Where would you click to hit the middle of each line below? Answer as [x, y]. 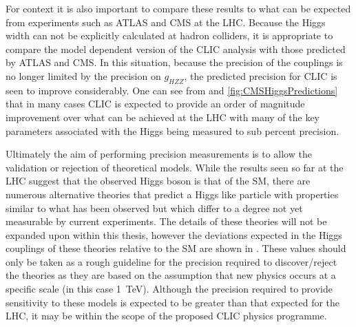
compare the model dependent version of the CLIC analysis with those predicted [176, 49]
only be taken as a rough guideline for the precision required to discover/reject [171, 261]
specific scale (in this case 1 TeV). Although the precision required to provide [169, 289]
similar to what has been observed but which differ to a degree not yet [154, 208]
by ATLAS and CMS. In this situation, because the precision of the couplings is [174, 62]
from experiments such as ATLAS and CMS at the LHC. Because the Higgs [166, 22]
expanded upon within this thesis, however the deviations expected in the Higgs [174, 234]
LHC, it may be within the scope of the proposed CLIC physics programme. [166, 316]
